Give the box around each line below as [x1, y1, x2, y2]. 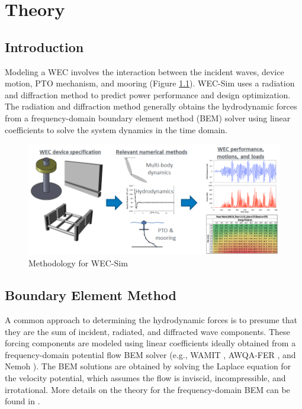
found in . [5, 395, 40, 407]
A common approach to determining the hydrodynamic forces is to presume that [5, 314, 297, 326]
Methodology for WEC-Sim [28, 257, 128, 269]
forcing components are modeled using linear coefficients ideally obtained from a [5, 337, 296, 349]
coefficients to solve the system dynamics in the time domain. [5, 123, 227, 136]
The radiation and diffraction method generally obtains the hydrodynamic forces [5, 100, 297, 112]
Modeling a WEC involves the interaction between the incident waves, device [5, 65, 284, 78]
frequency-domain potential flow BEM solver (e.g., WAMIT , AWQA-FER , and [5, 348, 296, 360]
